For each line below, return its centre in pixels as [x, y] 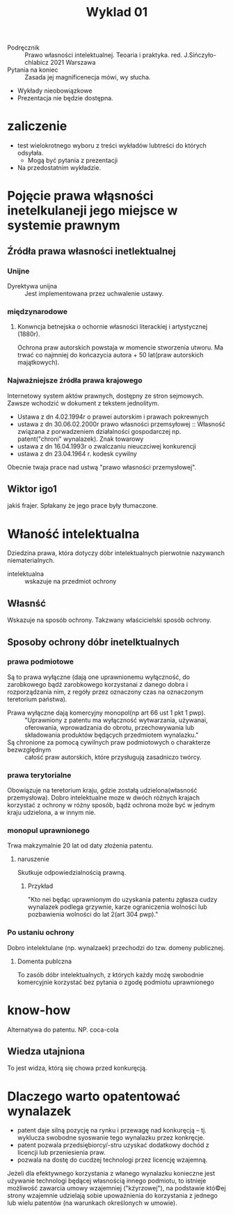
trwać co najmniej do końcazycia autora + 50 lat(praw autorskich [110, 355]
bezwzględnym [29, 749]
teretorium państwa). [37, 699]
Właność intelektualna [73, 534]
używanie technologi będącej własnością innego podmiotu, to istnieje [107, 1181]
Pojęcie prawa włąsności [80, 196]
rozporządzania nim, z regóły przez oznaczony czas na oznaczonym [105, 692]
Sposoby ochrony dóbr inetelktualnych [93, 642]
